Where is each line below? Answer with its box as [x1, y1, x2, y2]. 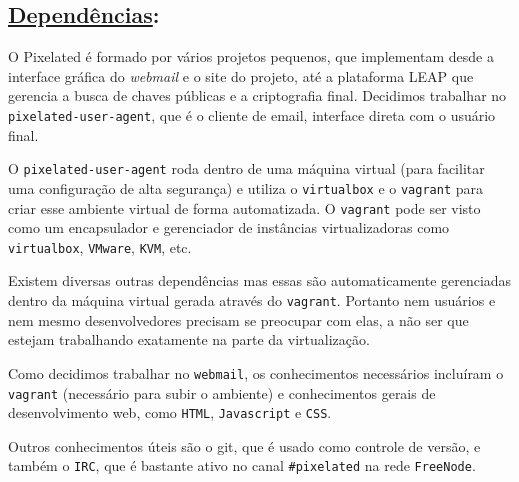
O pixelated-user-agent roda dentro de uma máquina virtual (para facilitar [8, 158, 485, 179]
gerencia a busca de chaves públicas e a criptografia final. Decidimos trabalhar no [8, 85, 507, 106]
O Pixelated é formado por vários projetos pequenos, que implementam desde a [8, 46, 494, 67]
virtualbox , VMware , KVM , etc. [8, 236, 192, 257]
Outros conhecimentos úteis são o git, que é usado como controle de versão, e [8, 435, 481, 456]
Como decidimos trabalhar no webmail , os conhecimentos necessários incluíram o [8, 362, 504, 383]
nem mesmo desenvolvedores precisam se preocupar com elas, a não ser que [8, 309, 469, 330]
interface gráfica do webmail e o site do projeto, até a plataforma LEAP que [8, 65, 474, 86]
